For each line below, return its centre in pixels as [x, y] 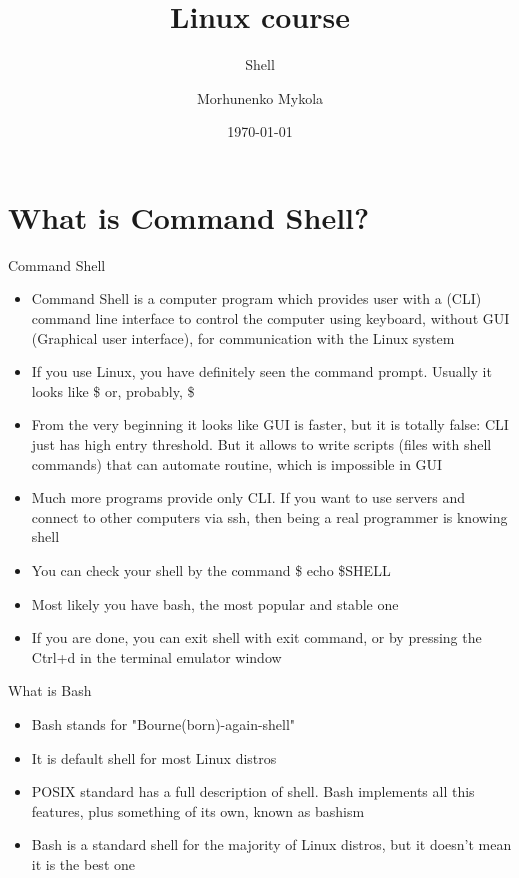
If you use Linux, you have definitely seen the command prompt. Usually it [261, 371]
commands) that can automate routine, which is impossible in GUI [237, 463]
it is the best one [83, 863]
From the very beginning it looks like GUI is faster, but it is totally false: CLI [270, 424]
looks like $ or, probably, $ [113, 390]
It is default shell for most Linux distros [154, 757]
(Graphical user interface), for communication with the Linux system [243, 337]
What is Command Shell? [189, 216]
